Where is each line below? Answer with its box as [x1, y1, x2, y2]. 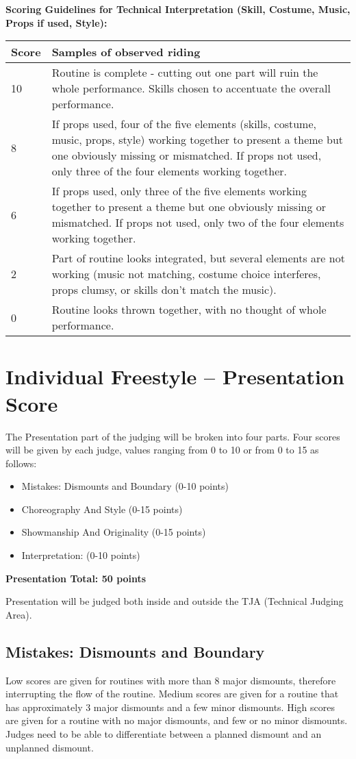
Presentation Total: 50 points [5, 571, 147, 585]
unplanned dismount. [5, 740, 94, 754]
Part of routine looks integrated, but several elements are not [51, 250, 345, 266]
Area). [5, 607, 32, 621]
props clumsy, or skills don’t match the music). [51, 282, 277, 298]
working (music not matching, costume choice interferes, [51, 266, 321, 282]
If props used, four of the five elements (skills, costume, [51, 116, 316, 132]
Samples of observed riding [51, 44, 201, 60]
